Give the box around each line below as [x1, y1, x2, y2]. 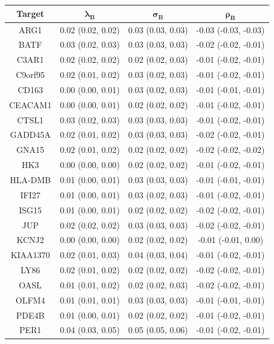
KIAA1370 [10, 248, 50, 261]
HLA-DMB [10, 173, 51, 186]
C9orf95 [16, 68, 45, 81]
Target [16, 7, 45, 20]
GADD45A [10, 128, 51, 141]
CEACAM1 [9, 98, 52, 111]
